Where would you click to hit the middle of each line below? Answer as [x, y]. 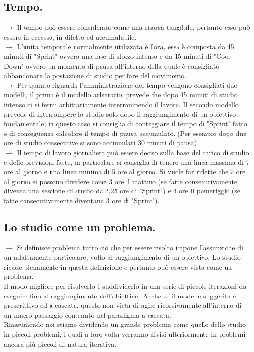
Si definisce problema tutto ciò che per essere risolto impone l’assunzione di [130, 247]
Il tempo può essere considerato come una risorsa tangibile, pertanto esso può [133, 27]
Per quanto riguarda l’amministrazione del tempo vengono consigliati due [127, 85]
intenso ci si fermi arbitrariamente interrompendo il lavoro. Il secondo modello [121, 104]
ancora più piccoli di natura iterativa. [60, 343]
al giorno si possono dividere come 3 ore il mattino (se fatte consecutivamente [121, 181]
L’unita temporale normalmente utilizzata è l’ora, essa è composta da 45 [126, 46]
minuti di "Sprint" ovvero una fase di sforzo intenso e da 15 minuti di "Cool [117, 56]
